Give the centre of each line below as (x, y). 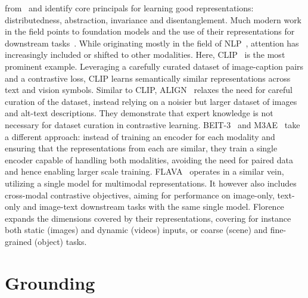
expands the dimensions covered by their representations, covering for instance (148, 218)
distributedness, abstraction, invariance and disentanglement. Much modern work (153, 19)
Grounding (50, 282)
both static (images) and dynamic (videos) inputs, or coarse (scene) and (136, 230)
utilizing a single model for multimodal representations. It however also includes (151, 183)
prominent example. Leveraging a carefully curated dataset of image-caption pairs (154, 66)
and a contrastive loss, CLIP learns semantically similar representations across (148, 78)
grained (18, 241)
